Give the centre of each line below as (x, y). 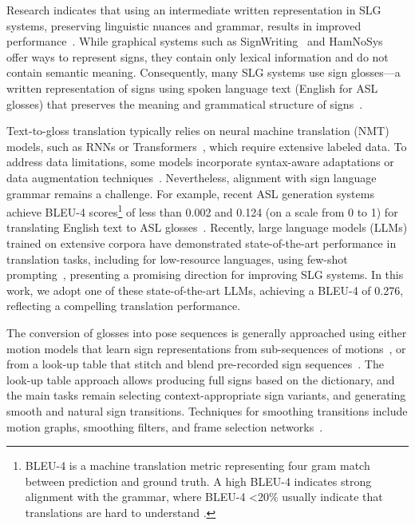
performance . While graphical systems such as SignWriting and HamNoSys (195, 41)
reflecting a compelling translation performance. (124, 306)
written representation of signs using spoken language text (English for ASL (192, 87)
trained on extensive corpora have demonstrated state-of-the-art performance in (202, 243)
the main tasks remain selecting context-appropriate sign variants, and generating (206, 395)
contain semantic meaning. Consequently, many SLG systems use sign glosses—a (204, 72)
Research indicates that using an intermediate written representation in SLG (194, 10)
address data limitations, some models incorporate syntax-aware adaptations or (200, 162)
